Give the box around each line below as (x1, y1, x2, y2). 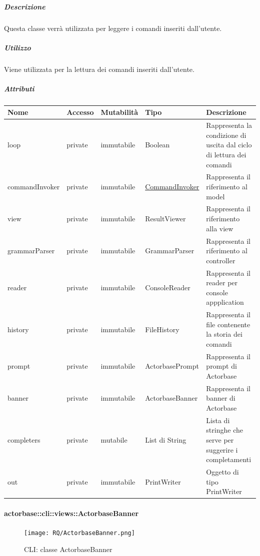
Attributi (4, 83, 34, 93)
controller (206, 255, 235, 265)
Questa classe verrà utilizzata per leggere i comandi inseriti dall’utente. (4, 22, 222, 33)
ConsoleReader (145, 282, 190, 292)
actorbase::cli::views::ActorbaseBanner (4, 508, 139, 518)
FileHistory (145, 324, 179, 334)
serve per (206, 435, 234, 445)
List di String (145, 435, 186, 445)
